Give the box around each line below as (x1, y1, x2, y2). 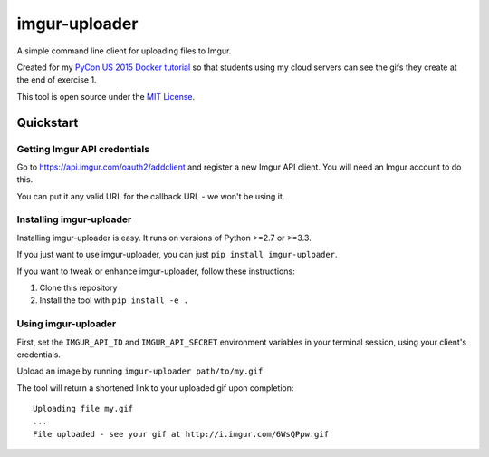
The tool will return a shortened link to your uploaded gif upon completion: (16, 382, 294, 394)
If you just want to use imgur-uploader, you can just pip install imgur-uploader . (16, 249, 338, 260)
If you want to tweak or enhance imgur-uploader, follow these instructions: (16, 266, 295, 277)
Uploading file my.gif (33, 404, 134, 414)
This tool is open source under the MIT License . (16, 91, 196, 102)
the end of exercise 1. (16, 74, 97, 85)
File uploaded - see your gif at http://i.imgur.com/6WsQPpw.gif (33, 429, 330, 439)
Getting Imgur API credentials (16, 142, 149, 155)
